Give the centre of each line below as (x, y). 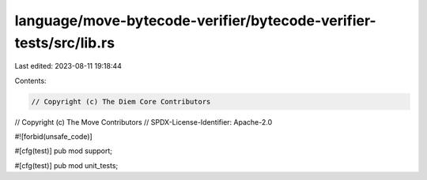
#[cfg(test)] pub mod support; (64, 151)
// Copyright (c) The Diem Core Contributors (121, 101)
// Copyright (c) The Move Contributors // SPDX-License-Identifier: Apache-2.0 (144, 122)
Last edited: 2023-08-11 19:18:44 (68, 66)
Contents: (30, 81)
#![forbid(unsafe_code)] (53, 137)
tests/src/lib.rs (64, 43)
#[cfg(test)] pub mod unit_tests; (66, 165)
